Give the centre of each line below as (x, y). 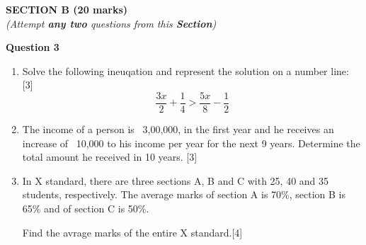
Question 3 (33, 47)
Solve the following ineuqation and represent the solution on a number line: (185, 70)
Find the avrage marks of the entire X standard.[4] (132, 232)
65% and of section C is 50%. (86, 208)
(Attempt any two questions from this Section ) (111, 23)
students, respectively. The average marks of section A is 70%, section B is (184, 194)
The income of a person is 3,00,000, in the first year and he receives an (178, 129)
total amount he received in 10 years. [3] (110, 157)
